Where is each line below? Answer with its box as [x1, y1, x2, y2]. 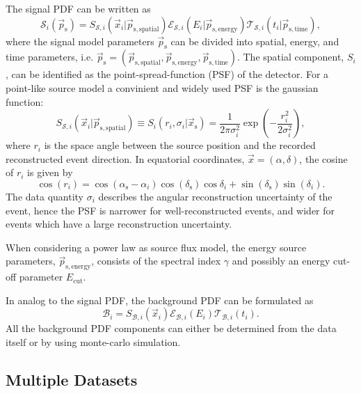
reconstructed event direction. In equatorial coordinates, [6, 151, 245, 166]
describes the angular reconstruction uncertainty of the [98, 189, 332, 203]
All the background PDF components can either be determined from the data [6, 321, 337, 336]
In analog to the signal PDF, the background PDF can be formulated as [6, 292, 314, 307]
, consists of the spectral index [91, 253, 221, 268]
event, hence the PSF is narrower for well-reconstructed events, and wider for [6, 203, 335, 217]
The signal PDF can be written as [6, 1, 151, 15]
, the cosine [299, 151, 348, 166]
